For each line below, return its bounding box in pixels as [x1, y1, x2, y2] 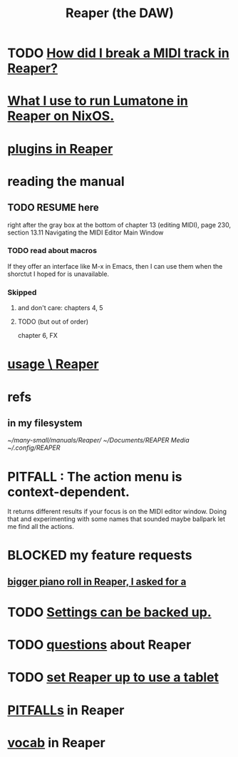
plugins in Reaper [7, 140, 113, 157]
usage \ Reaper [7, 356, 99, 372]
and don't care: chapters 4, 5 [17, 304, 103, 312]
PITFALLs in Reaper [7, 702, 125, 718]
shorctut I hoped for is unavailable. [7, 269, 109, 278]
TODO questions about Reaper [7, 637, 192, 653]
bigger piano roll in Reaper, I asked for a [7, 575, 187, 587]
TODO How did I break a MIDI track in [7, 45, 229, 61]
